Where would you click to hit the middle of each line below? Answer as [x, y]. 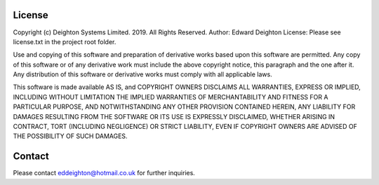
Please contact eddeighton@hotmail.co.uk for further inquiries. [104, 173]
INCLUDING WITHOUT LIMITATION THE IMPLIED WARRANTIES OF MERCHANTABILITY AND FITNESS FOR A [171, 97]
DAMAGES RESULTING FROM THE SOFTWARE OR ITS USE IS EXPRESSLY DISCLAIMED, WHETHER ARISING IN [174, 116]
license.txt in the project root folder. [65, 41]
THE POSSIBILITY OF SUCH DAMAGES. [70, 136]
